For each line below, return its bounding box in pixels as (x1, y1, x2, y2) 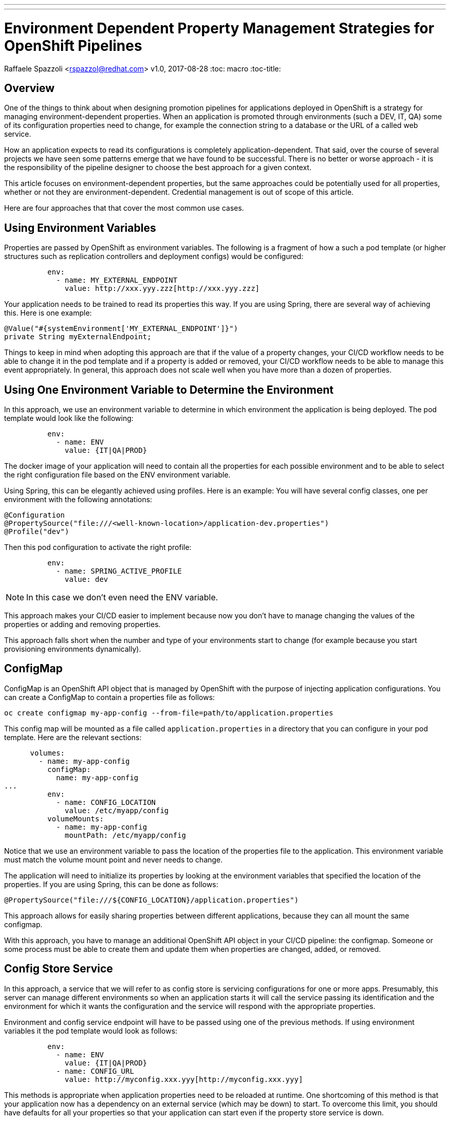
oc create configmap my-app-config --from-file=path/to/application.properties (4, 708, 333, 717)
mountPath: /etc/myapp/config (65, 831, 186, 839)
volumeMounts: (47, 814, 104, 823)
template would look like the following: (4, 414, 134, 423)
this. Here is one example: (4, 308, 92, 318)
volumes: (30, 748, 65, 757)
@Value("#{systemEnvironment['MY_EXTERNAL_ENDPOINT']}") (4, 324, 238, 333)
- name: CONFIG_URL (56, 1067, 134, 1075)
